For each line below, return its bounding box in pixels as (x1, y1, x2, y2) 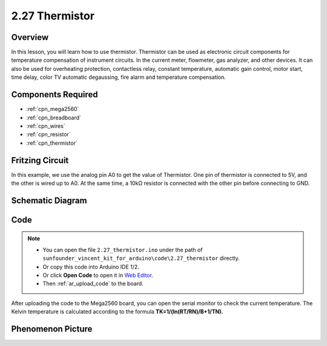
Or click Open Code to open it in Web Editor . (42, 271, 154, 279)
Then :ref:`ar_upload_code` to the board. (42, 280, 144, 287)
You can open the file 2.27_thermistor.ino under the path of (42, 246, 203, 253)
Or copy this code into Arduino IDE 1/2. (42, 263, 139, 270)
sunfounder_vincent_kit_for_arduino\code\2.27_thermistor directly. (42, 255, 240, 262)
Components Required (11, 90, 98, 100)
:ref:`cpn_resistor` (26, 131, 71, 138)
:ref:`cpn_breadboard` (26, 114, 82, 121)
